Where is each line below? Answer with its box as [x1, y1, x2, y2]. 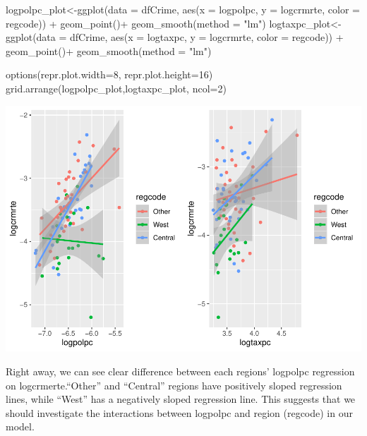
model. [6, 419, 35, 434]
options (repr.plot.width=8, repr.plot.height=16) [6, 67, 213, 82]
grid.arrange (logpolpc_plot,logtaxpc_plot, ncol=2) [6, 80, 227, 95]
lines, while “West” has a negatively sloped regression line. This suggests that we [6, 392, 356, 406]
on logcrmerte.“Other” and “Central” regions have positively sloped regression [6, 377, 342, 392]
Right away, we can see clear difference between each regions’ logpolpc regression [6, 364, 355, 379]
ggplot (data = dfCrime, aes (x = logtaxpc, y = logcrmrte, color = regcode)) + [6, 30, 344, 44]
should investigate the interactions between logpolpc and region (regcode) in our [6, 405, 353, 420]
